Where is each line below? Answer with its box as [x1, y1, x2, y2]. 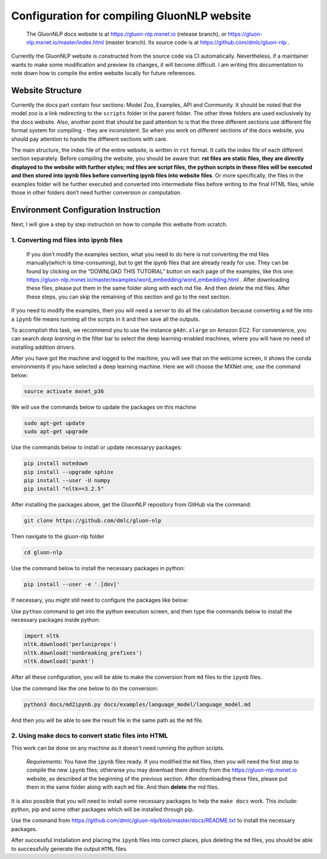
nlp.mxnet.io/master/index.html [26, 38, 104, 45]
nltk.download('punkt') [24, 658, 95, 665]
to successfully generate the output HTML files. [11, 845, 128, 852]
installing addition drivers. [11, 343, 76, 351]
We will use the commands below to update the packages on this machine [11, 403, 197, 411]
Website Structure [11, 85, 82, 95]
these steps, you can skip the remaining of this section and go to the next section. [26, 293, 231, 300]
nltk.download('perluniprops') [24, 641, 117, 648]
